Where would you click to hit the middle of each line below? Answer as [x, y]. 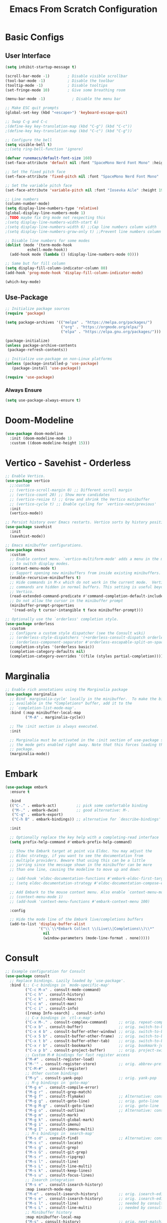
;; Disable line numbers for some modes [48, 240]
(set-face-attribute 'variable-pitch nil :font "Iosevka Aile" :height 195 [85, 190]
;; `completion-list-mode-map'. [43, 708]
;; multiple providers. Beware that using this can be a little [78, 860]
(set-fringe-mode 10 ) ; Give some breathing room [65, 90]
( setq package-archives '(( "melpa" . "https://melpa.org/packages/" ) [79, 323]
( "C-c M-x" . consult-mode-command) [63, 990]
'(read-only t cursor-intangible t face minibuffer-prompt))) [77, 610]
